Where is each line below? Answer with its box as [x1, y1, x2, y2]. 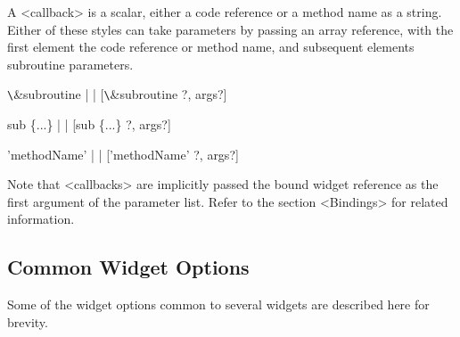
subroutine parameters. [7, 54, 134, 73]
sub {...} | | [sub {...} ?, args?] [7, 115, 171, 134]
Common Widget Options [7, 253, 250, 281]
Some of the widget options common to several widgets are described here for [7, 295, 430, 314]
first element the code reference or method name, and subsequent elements [7, 37, 415, 56]
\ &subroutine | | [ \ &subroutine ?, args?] [7, 85, 227, 103]
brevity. [7, 312, 48, 331]
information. [7, 210, 75, 228]
